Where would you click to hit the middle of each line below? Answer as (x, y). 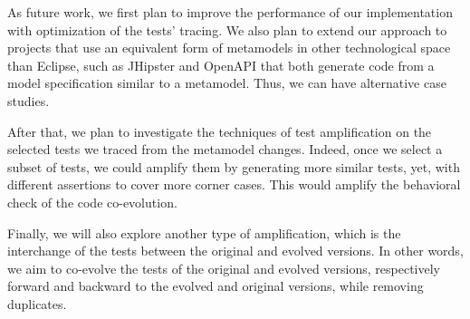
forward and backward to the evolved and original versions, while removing (216, 286)
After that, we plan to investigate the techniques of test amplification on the (220, 131)
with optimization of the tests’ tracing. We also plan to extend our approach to (227, 29)
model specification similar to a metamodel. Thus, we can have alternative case (227, 83)
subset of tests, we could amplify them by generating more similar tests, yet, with (234, 166)
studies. (29, 100)
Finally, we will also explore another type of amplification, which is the (204, 232)
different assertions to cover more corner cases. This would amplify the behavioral (234, 184)
